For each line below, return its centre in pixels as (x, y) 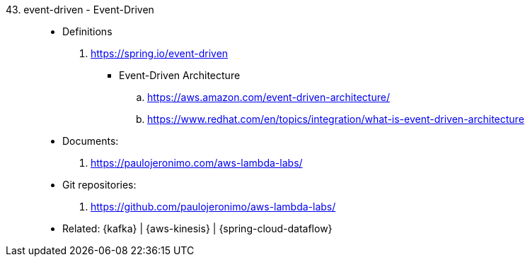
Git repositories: (99, 185)
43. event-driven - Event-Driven (80, 10)
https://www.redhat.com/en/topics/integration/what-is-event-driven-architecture (336, 119)
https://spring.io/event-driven (160, 53)
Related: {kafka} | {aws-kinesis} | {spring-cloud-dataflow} (197, 228)
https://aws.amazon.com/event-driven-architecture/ (269, 97)
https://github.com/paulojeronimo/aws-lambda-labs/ (213, 207)
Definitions (87, 31)
